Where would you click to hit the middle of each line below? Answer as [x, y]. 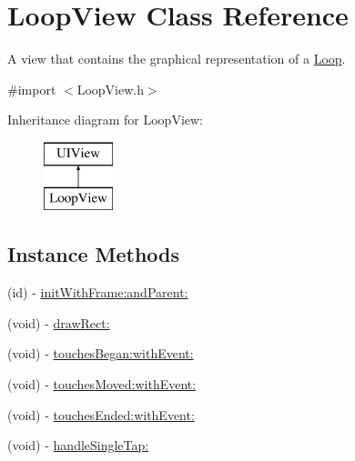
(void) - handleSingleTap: [78, 445]
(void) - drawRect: [59, 322]
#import [32, 89]
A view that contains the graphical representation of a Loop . [177, 59]
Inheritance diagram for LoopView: [105, 120]
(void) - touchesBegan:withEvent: [101, 353]
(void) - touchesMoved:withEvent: [102, 384]
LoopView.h [110, 89]
